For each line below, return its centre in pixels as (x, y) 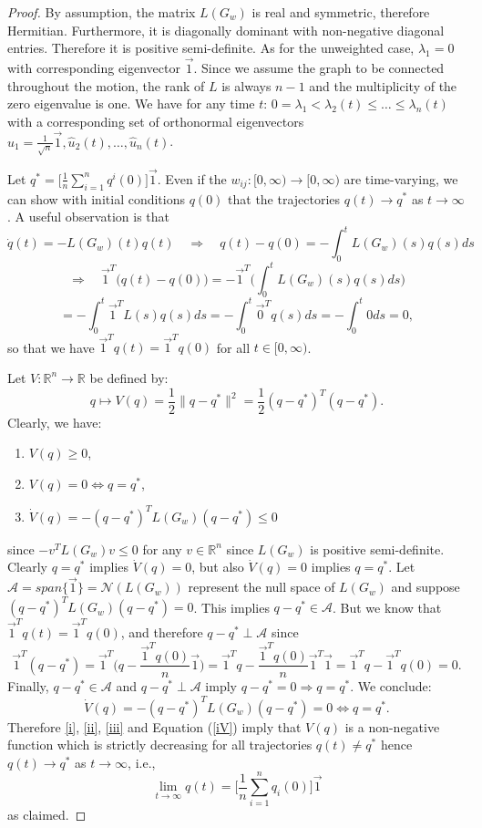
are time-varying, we (401, 178)
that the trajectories (284, 198)
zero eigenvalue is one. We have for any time (131, 103)
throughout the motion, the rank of (106, 85)
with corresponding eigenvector (94, 67)
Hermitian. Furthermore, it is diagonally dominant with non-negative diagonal (226, 30)
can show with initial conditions (97, 198)
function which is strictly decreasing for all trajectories (160, 745)
